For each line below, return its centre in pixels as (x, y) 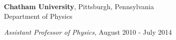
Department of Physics (38, 16)
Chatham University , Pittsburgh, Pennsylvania (79, 6)
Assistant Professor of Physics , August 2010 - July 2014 (88, 32)
